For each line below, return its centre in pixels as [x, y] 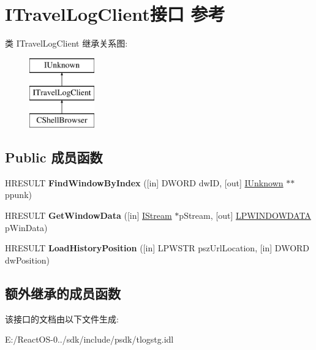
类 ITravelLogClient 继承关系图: [66, 43]
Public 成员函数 [54, 157]
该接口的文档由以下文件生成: [62, 318]
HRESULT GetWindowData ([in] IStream [88, 215]
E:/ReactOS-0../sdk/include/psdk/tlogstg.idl [89, 339]
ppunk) [18, 195]
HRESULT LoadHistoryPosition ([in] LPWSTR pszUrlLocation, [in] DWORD [157, 248]
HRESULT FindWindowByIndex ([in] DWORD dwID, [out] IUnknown [144, 182]
